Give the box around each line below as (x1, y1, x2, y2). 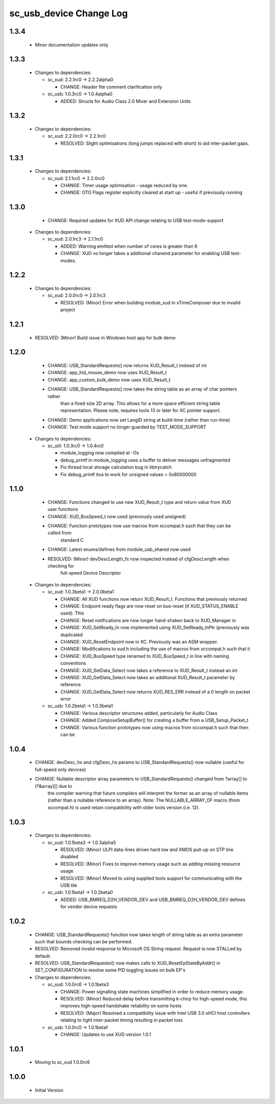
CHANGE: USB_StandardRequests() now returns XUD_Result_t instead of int (47, 363, 207, 369)
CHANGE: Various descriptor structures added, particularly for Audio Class (60, 710, 217, 716)
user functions (47, 506, 78, 512)
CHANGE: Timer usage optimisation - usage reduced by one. (60, 182, 188, 188)
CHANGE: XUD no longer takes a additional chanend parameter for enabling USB (60, 250, 230, 256)
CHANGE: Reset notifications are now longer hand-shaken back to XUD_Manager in (60, 617, 236, 623)
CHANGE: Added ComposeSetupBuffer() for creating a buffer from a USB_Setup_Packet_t (60, 717, 249, 724)
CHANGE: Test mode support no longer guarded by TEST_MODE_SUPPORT (47, 424, 206, 430)
